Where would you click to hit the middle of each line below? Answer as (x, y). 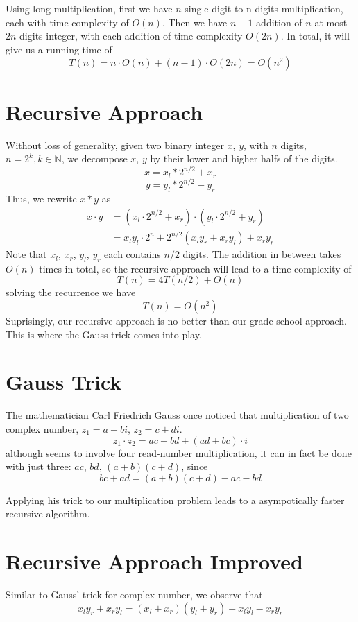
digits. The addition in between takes (262, 254)
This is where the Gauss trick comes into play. (104, 334)
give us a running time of (59, 49)
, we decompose (94, 158)
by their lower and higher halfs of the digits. (244, 158)
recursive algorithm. (48, 513)
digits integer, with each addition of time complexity (131, 36)
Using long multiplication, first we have (89, 8)
